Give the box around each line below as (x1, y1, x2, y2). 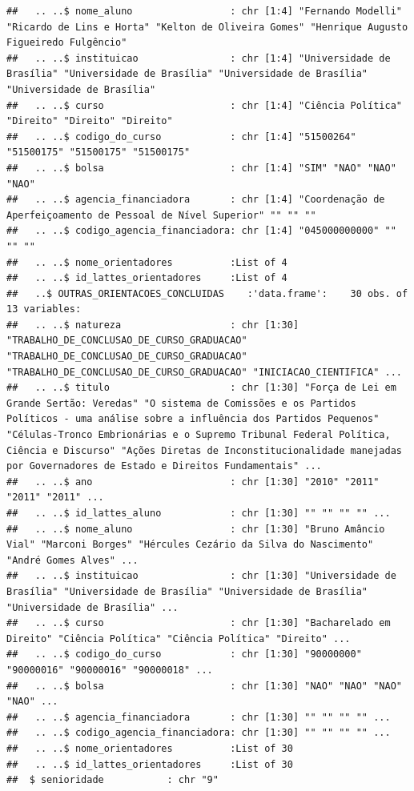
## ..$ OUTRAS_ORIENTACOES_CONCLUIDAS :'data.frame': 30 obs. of (6, 287, 408, 299)
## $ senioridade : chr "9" (6, 774, 219, 786)
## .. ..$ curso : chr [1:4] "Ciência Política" (6, 99, 402, 111)
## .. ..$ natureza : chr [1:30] (6, 319, 299, 331)
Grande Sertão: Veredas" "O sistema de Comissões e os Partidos (6, 397, 356, 409)
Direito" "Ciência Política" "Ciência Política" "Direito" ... (6, 632, 351, 644)
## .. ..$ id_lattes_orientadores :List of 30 (6, 758, 293, 770)
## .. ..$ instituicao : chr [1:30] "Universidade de (6, 570, 396, 582)
